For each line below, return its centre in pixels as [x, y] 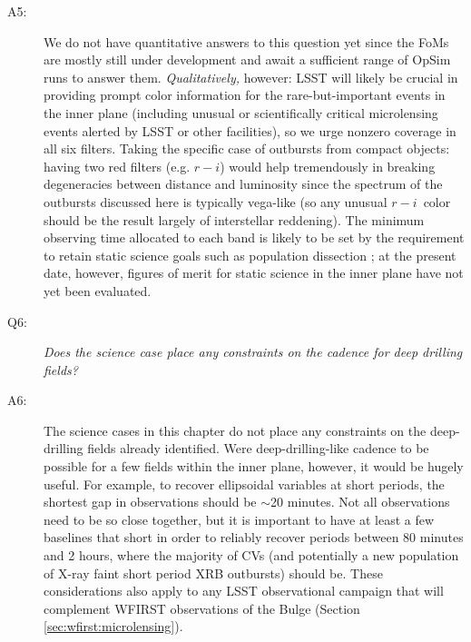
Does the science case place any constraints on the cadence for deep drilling [253, 352]
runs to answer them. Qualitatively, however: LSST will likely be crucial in [251, 77]
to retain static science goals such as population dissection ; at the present [250, 255]
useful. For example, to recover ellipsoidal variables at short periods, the [244, 484]
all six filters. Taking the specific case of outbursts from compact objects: [247, 148]
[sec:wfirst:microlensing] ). [113, 626]
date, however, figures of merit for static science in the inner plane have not [254, 273]
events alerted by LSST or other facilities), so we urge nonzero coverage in [250, 130]
